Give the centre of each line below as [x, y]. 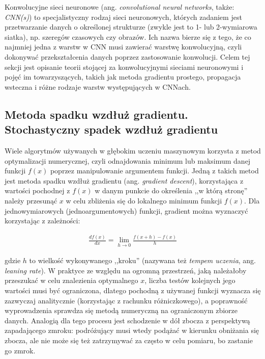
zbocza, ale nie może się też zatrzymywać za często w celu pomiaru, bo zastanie [129, 340]
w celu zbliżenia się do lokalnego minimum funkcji [144, 200]
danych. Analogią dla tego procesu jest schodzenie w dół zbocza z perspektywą [127, 320]
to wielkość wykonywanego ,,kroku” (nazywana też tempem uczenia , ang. [143, 260]
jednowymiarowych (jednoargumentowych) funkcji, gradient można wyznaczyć [126, 210]
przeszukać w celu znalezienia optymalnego [71, 280]
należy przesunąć [31, 200]
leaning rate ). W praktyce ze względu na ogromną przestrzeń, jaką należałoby [126, 270]
